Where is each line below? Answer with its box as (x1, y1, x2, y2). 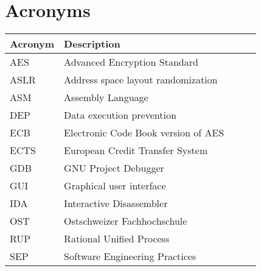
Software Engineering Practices (64, 249, 197, 264)
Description (64, 37, 120, 51)
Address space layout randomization (64, 72, 218, 87)
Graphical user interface (64, 178, 166, 193)
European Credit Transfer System (64, 143, 208, 158)
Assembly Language (64, 90, 148, 105)
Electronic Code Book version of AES (64, 125, 224, 140)
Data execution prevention (64, 108, 176, 122)
